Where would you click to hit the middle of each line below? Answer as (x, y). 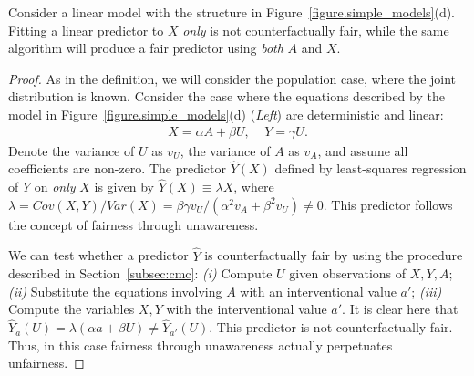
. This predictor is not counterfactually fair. (331, 327)
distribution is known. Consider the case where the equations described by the (227, 96)
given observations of (348, 273)
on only (55, 187)
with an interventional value (318, 291)
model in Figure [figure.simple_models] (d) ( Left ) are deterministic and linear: (226, 114)
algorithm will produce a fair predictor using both (146, 48)
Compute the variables (72, 309)
